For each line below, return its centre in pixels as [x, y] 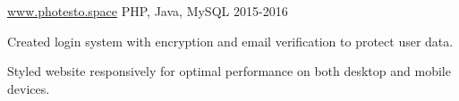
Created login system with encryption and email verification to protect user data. [230, 41]
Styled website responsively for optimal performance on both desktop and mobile [229, 71]
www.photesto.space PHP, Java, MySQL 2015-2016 [148, 11]
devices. [29, 88]
